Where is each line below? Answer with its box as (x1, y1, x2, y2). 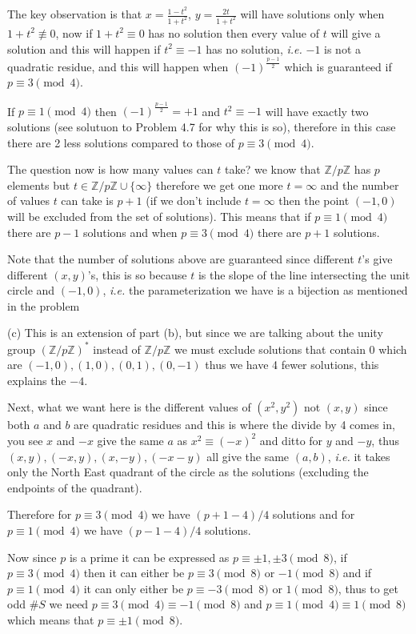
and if (342, 564, 372, 581)
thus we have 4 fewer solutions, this (205, 356, 379, 373)
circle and (7, 282, 55, 299)
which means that (7, 611, 94, 628)
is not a (324, 40, 362, 57)
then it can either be (83, 564, 185, 581)
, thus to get (338, 580, 398, 596)
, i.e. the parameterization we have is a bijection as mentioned (102, 282, 408, 299)
